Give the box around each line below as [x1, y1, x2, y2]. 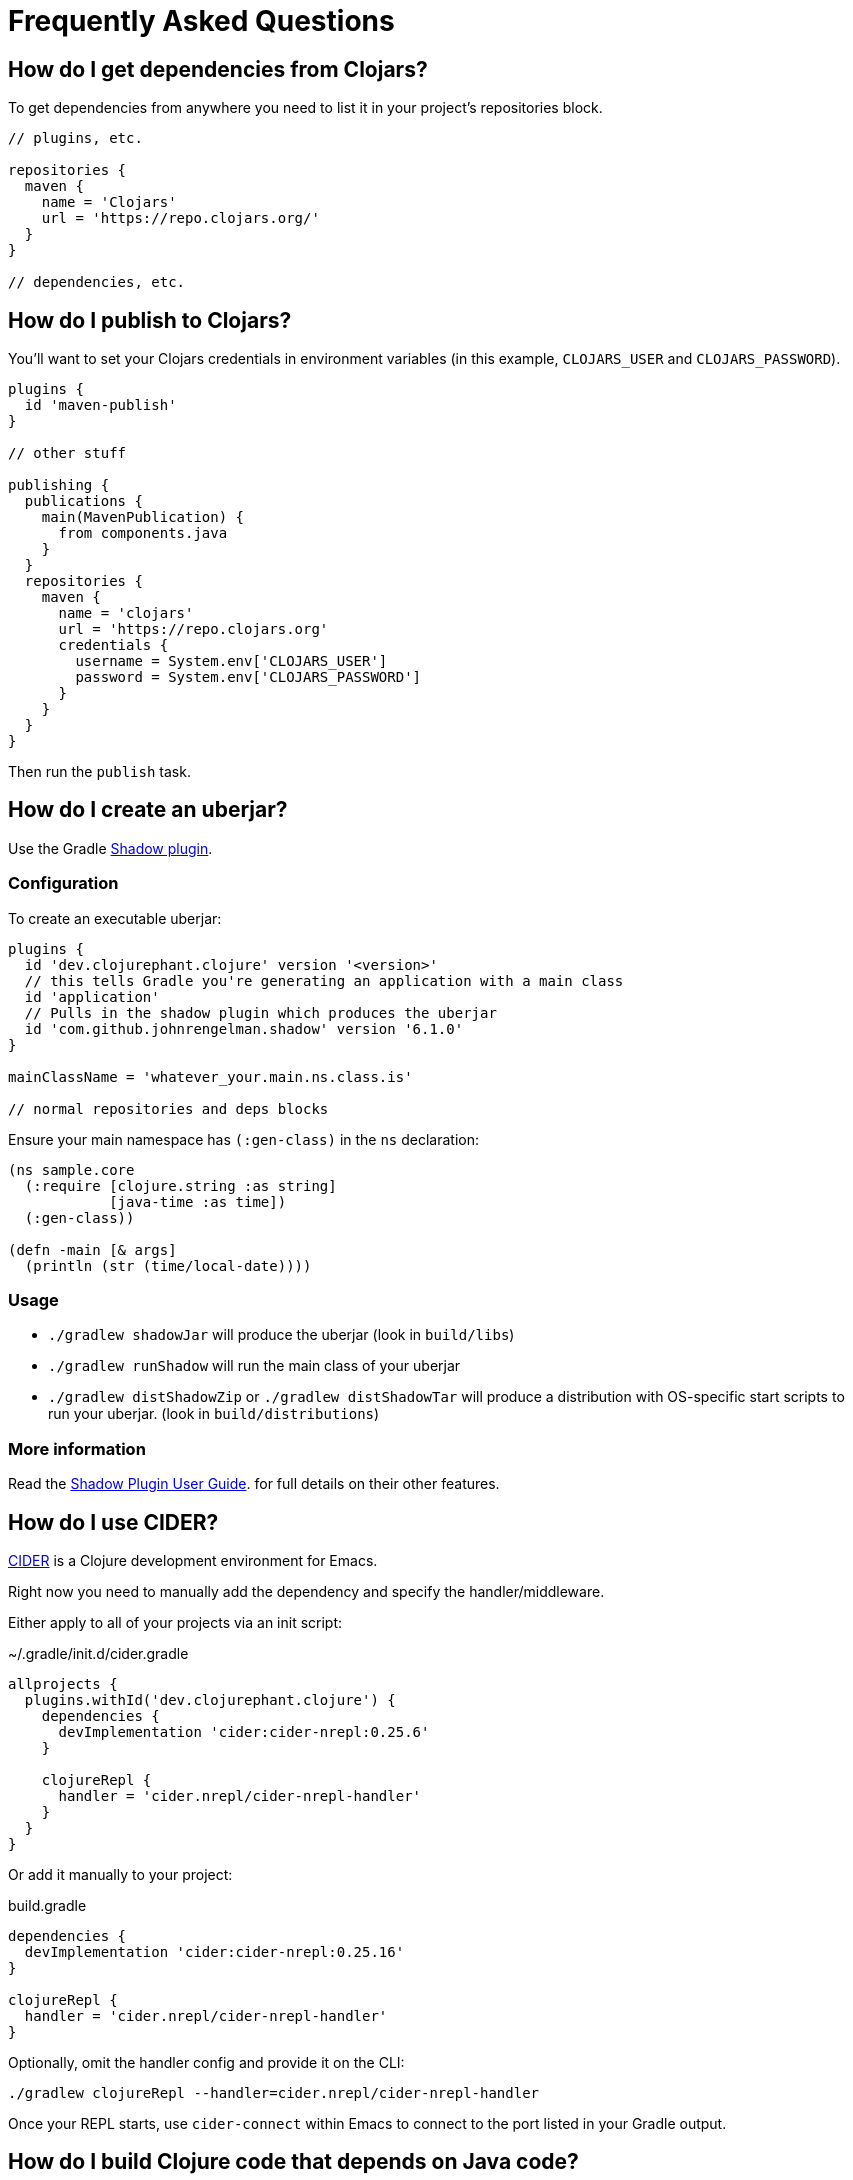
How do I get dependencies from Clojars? [8, 56, 428, 82]
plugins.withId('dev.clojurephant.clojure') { [24, 1691, 396, 1708]
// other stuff [8, 445, 127, 462]
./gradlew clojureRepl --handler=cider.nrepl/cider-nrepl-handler [8, 2084, 540, 2101]
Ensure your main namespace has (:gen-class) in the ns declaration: [8, 1130, 480, 1148]
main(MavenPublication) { [41, 509, 245, 526]
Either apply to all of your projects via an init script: [8, 1613, 343, 1631]
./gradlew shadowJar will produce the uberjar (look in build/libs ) [48, 1326, 515, 1344]
